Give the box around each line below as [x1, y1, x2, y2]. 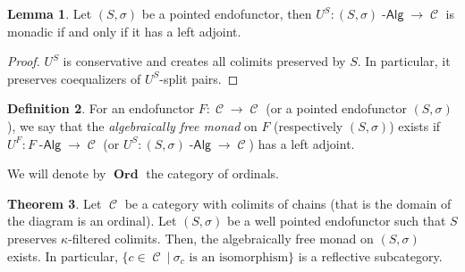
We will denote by [7, 164, 106, 183]
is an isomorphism [189, 251, 289, 264]
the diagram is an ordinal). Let [7, 211, 177, 230]
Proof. [7, 52, 40, 70]
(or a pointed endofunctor [266, 99, 407, 118]
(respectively [274, 116, 343, 135]
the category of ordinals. [146, 164, 279, 183]
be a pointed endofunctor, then [141, 4, 312, 22]
